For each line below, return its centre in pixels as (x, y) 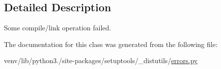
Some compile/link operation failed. (58, 28)
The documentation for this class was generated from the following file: (111, 44)
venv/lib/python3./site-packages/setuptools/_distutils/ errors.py (101, 60)
